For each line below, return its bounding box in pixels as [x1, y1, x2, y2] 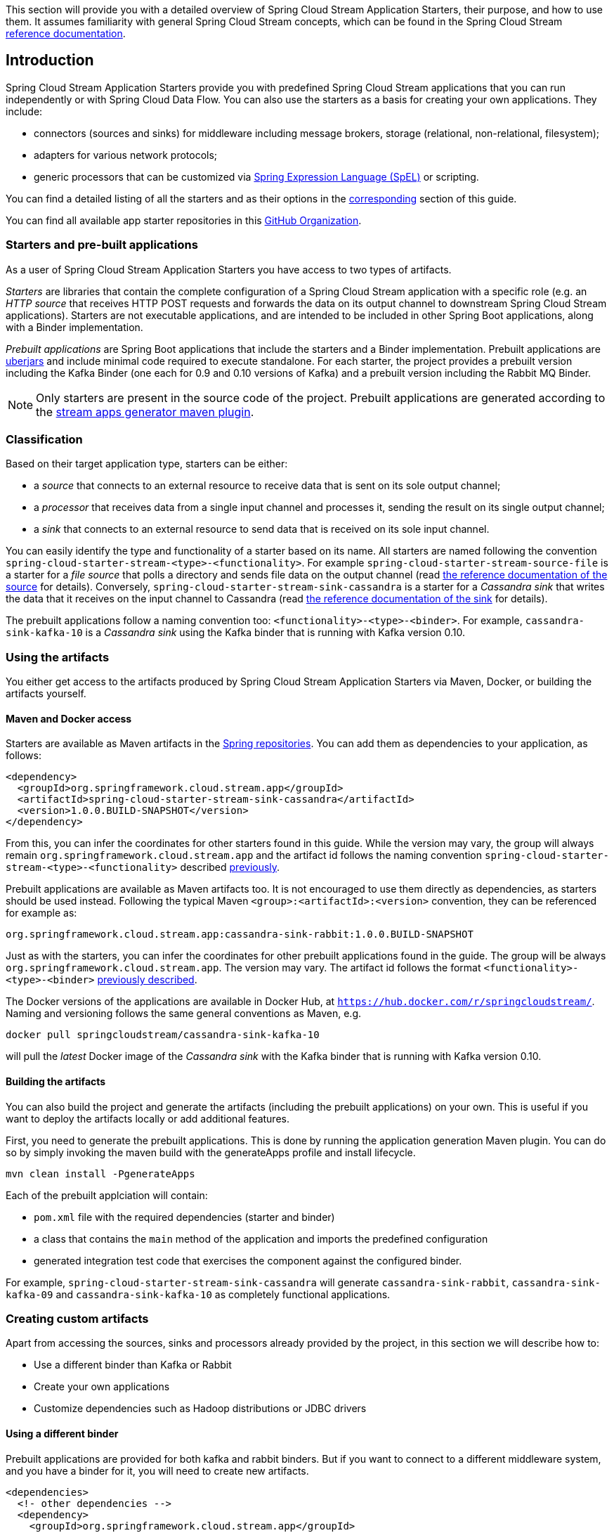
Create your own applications [34, 1380, 170, 1393]
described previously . [180, 861, 280, 874]
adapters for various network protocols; [34, 148, 218, 161]
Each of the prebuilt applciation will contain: [6, 1189, 208, 1201]
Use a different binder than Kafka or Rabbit [34, 1359, 232, 1371]
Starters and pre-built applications [6, 238, 198, 252]
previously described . [97, 974, 197, 986]
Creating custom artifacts [6, 1311, 149, 1326]
